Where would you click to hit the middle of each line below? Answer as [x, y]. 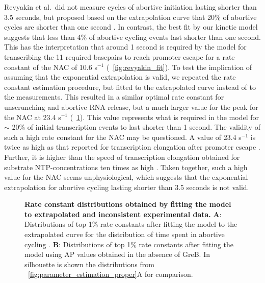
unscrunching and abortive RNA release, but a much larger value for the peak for [131, 107]
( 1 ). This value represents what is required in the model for [164, 117]
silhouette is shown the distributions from [89, 264]
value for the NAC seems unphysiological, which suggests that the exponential [126, 177]
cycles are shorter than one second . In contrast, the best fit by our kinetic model [131, 27]
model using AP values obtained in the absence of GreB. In [117, 254]
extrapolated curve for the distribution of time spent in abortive [125, 234]
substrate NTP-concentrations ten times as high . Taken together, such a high [126, 167]
